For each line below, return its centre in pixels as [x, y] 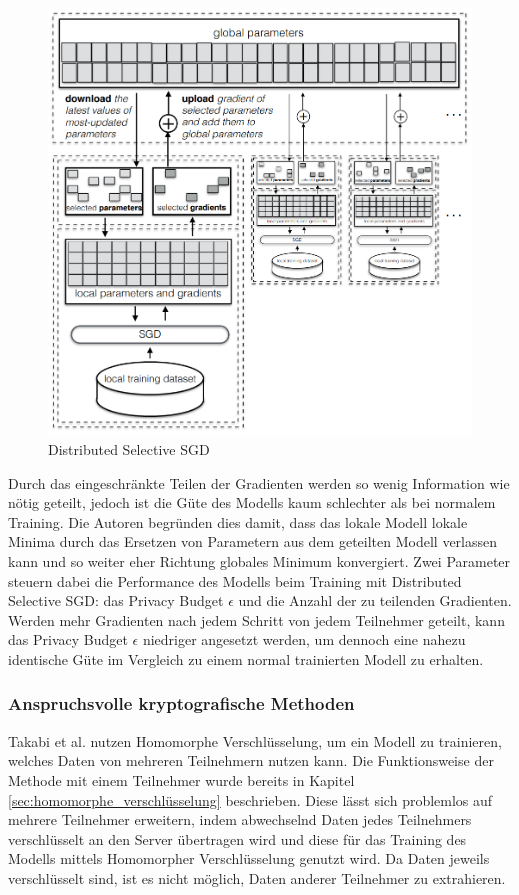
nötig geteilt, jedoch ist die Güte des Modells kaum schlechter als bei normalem [252, 502]
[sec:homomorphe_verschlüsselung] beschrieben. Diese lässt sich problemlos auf [250, 799]
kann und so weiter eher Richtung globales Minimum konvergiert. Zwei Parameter [259, 561]
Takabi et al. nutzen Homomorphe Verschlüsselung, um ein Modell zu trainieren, [255, 740]
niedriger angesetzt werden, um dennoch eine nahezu [304, 639]
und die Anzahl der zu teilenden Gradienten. [375, 600]
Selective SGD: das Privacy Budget [116, 600]
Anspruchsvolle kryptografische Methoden [181, 703]
